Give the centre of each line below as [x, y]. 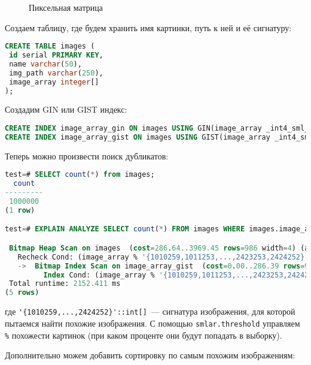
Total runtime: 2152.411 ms [65, 284]
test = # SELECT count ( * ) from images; [80, 175]
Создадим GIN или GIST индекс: [66, 109]
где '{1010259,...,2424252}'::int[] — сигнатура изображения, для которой [150, 311]
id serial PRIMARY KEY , [56, 55]
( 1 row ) [20, 210]
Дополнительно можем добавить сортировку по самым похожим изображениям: [150, 355]
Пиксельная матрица [66, 7]
